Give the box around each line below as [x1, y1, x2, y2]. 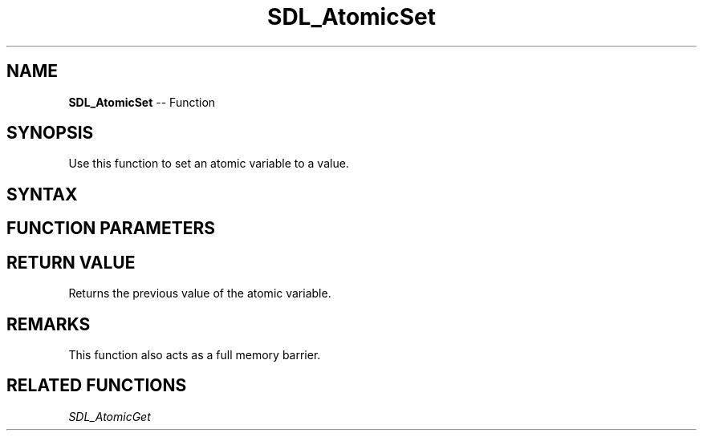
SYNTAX [6, 184, 78, 204]
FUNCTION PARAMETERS [6, 218, 215, 239]
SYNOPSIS [6, 123, 94, 144]
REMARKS [6, 314, 91, 334]
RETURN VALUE [6, 252, 136, 273]
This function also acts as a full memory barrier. [68, 347, 321, 362]
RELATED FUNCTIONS [6, 375, 187, 396]
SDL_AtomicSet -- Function [68, 95, 216, 109]
